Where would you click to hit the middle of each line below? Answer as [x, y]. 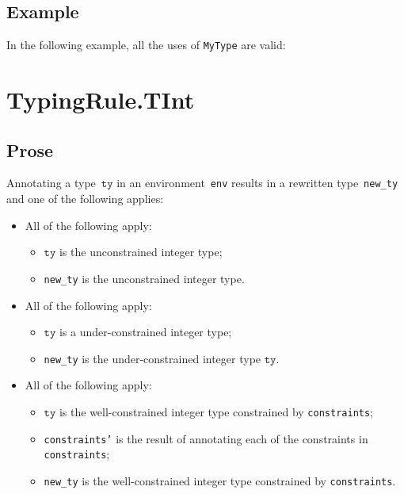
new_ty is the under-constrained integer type [152, 358]
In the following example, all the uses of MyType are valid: [146, 45]
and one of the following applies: [85, 199]
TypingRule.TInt [101, 100]
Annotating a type [51, 183]
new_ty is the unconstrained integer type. [144, 278]
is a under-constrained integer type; [145, 332]
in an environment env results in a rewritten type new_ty [257, 183]
